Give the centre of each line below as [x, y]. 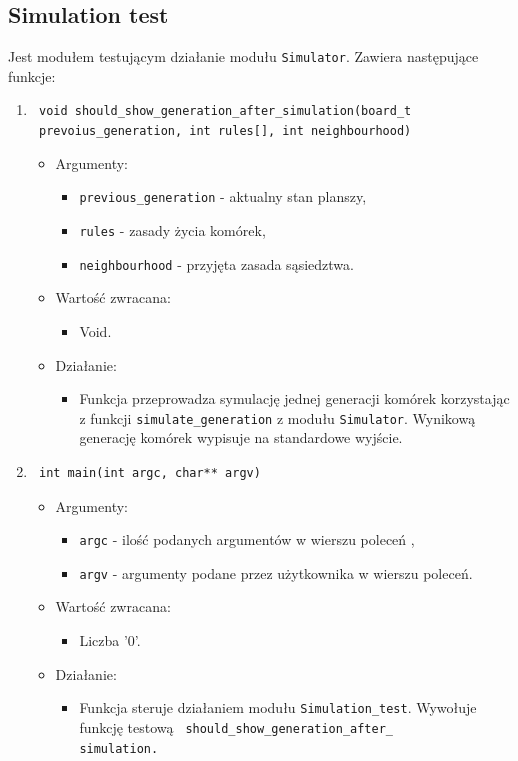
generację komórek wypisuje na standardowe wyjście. [241, 437]
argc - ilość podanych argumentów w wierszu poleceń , [247, 539]
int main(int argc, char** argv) [149, 472]
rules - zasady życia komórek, [172, 230]
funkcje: [32, 75]
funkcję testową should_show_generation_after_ [236, 726]
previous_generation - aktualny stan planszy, [223, 196]
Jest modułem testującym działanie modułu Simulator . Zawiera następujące [243, 56]
